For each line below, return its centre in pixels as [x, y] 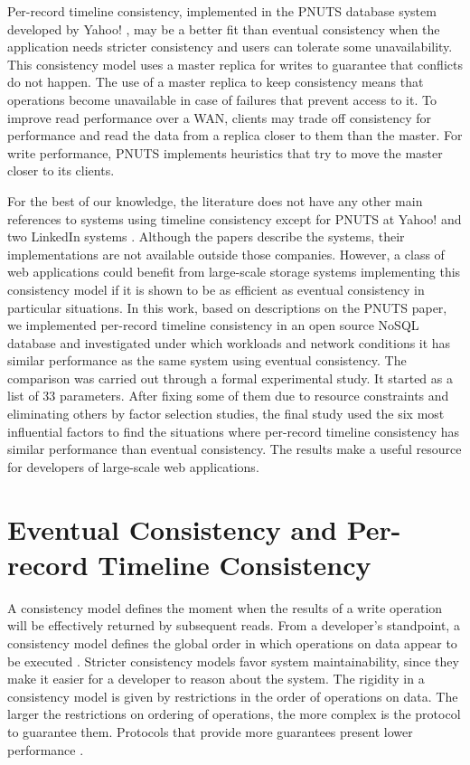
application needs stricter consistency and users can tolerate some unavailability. [230, 47]
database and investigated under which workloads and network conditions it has [229, 342]
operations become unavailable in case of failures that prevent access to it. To [222, 99]
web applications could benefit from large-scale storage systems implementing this [234, 272]
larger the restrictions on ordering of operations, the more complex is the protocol [234, 714]
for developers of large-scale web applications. [133, 466]
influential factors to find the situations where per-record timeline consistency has [233, 431]
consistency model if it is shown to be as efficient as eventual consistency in [216, 289]
